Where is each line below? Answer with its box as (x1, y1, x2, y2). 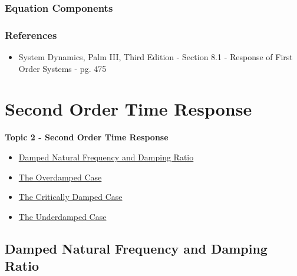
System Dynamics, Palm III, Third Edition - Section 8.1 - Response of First (18, 51, 293, 63)
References (5, 27, 57, 42)
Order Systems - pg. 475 (18, 62, 107, 74)
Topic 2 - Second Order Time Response (5, 131, 169, 143)
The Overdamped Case (18, 170, 102, 183)
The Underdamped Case (18, 210, 107, 222)
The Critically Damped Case (18, 190, 123, 203)
